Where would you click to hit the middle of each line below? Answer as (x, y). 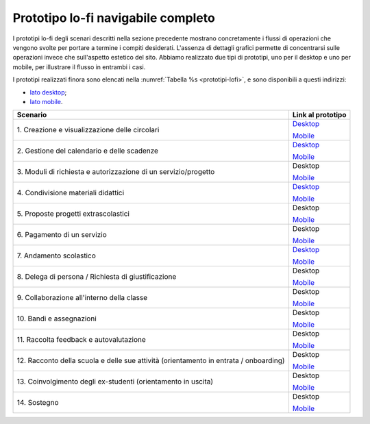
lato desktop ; (48, 92)
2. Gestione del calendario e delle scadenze (88, 151)
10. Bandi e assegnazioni (57, 319)
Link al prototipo (319, 115)
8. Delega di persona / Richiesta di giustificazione (97, 277)
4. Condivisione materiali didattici (71, 193)
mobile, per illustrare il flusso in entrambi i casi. (79, 67)
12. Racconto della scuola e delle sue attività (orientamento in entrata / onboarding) (151, 361)
